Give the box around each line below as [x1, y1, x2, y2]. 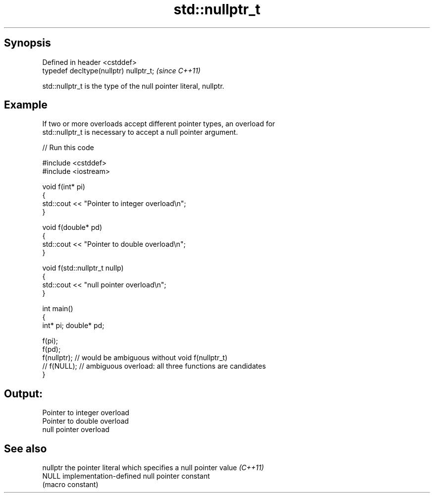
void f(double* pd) [42, 223, 102, 232]
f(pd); [42, 345, 61, 354]
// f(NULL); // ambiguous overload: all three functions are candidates [42, 362, 266, 371]
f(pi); [42, 336, 58, 345]
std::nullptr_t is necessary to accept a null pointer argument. [42, 128, 238, 137]
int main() [42, 304, 73, 313]
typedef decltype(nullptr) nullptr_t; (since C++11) [42, 66, 201, 75]
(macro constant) [42, 480, 99, 489]
